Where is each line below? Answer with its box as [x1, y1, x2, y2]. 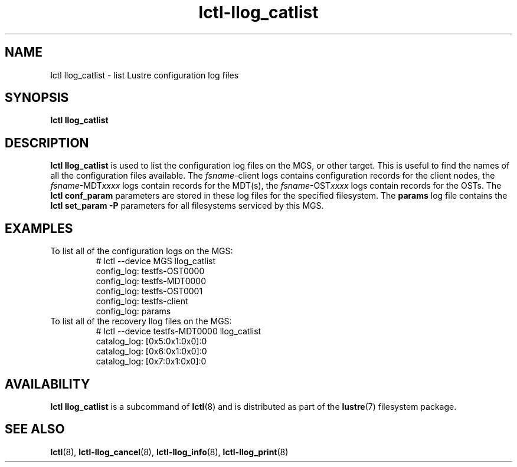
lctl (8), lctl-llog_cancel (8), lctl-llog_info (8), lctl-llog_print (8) [50, 446, 289, 457]
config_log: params [96, 306, 171, 317]
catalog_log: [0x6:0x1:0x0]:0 [96, 346, 207, 357]
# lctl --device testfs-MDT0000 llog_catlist [96, 326, 261, 337]
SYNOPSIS [5, 90, 69, 106]
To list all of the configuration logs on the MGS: [50, 246, 233, 256]
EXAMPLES [5, 221, 73, 236]
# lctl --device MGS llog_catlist [96, 256, 216, 267]
